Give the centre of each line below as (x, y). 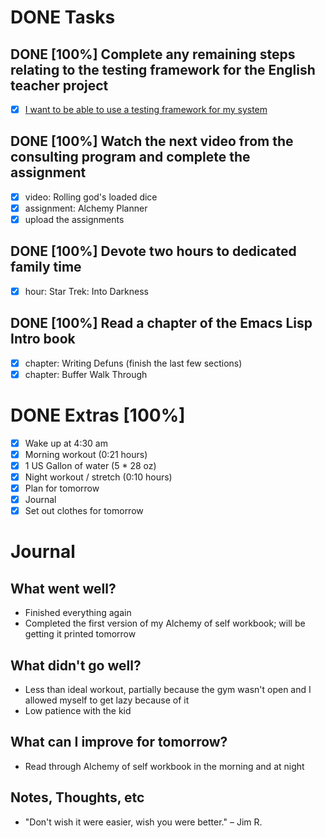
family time (46, 267)
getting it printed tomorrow (80, 634)
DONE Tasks (63, 17)
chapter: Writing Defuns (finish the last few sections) (133, 363)
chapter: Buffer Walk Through (86, 374)
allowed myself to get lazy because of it (107, 700)
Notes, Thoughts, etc (77, 797)
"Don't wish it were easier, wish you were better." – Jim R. (143, 822)
